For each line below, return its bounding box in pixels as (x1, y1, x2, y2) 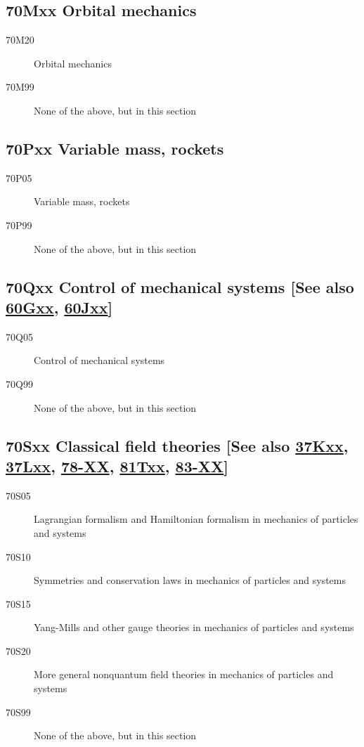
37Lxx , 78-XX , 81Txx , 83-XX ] (6, 455, 228, 476)
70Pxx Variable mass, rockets (6, 137, 224, 159)
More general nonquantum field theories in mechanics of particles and (34, 667, 334, 682)
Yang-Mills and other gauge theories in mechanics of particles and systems (34, 620, 354, 635)
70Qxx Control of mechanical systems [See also (6, 275, 354, 297)
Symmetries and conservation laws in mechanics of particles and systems (34, 573, 346, 587)
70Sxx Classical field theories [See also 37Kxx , (6, 434, 349, 456)
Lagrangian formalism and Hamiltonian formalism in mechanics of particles (34, 512, 358, 526)
